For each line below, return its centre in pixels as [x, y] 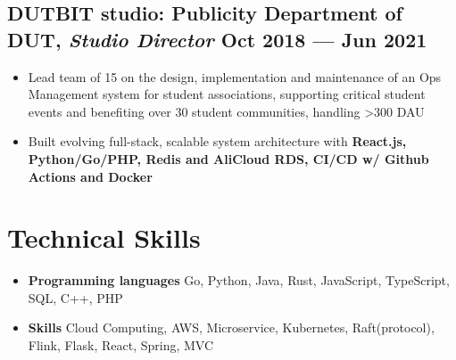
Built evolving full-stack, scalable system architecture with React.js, [217, 141]
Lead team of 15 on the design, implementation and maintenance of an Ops [235, 76]
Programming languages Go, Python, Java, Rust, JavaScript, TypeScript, [239, 280]
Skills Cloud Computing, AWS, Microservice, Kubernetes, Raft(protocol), [231, 327]
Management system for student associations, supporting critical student [227, 94]
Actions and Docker [90, 176]
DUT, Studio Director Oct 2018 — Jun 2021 [217, 39]
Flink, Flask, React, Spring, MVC [121, 345]
